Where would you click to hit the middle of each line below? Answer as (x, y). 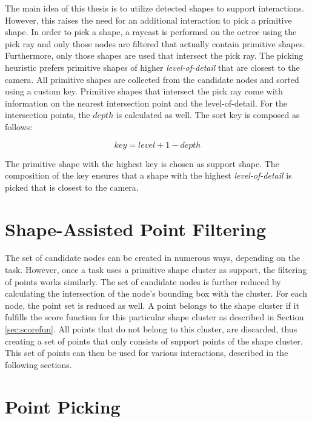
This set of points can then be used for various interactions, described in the (147, 353)
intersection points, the (48, 115)
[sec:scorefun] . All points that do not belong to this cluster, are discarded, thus (151, 329)
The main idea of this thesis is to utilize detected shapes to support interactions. (154, 8)
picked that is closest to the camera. (72, 187)
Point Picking (63, 406)
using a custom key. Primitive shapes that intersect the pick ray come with (144, 91)
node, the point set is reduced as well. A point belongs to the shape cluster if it (152, 305)
